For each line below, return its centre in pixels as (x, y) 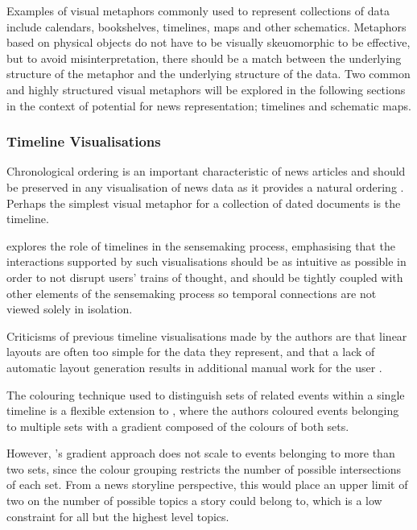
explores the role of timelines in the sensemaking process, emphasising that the (201, 245)
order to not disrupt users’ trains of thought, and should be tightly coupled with (205, 277)
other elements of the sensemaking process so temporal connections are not (192, 293)
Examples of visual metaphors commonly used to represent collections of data (198, 10)
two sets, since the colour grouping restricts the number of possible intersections (204, 468)
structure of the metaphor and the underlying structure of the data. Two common (208, 74)
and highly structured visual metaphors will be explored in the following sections (206, 89)
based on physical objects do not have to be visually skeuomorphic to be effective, (208, 42)
